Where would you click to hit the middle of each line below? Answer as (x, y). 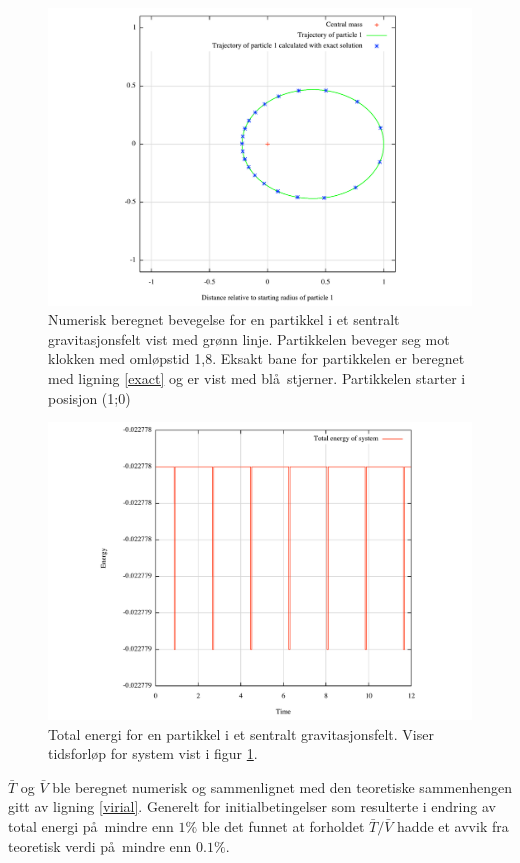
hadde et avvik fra (453, 825)
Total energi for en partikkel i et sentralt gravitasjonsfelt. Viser (241, 733)
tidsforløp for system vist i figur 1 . (153, 753)
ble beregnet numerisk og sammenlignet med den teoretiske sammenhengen (282, 786)
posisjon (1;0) (89, 397)
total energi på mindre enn (91, 825)
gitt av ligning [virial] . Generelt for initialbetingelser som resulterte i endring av (252, 806)
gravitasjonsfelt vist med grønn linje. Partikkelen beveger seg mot (249, 338)
